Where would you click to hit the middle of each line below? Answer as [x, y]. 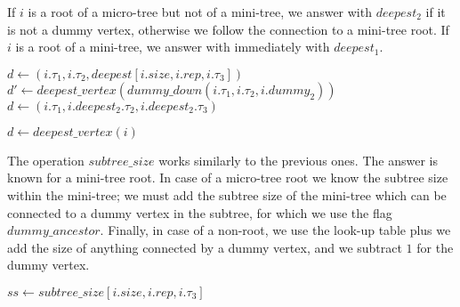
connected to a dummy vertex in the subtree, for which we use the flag [200, 212]
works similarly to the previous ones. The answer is [298, 160]
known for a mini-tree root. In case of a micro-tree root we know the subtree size [228, 178]
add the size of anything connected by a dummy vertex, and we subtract [205, 247]
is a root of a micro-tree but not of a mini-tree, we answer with [200, 12]
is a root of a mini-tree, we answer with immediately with [173, 47]
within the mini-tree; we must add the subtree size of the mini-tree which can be [227, 194]
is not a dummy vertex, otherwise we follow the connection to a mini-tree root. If [228, 29]
